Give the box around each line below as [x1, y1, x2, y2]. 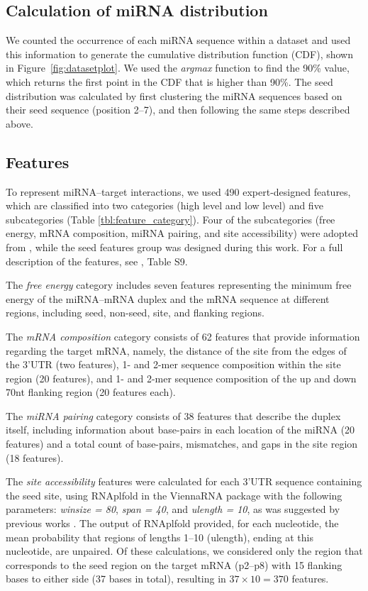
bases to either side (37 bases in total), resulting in [6, 571, 226, 586]
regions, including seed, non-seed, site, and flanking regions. [6, 305, 264, 320]
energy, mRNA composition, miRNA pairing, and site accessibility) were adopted [6, 226, 359, 241]
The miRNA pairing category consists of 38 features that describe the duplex [6, 408, 341, 423]
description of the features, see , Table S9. [6, 253, 188, 268]
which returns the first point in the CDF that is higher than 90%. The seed [6, 74, 333, 89]
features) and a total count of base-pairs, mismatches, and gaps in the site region [6, 436, 358, 451]
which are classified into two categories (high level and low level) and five [6, 198, 323, 213]
